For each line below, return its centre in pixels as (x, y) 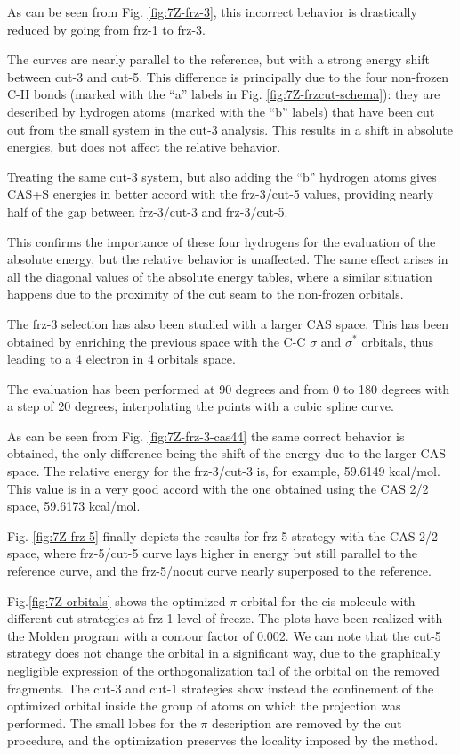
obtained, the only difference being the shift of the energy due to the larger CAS (226, 453)
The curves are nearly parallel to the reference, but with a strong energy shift (218, 59)
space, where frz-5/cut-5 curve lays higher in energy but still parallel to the (212, 553)
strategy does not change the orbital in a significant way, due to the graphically (224, 653)
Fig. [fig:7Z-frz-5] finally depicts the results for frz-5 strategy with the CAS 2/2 (223, 535)
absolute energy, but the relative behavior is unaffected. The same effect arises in (228, 259)
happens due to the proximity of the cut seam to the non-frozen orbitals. (206, 294)
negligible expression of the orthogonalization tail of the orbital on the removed (223, 670)
